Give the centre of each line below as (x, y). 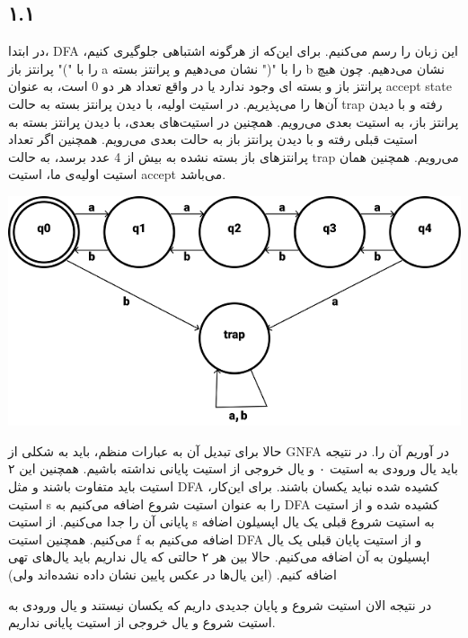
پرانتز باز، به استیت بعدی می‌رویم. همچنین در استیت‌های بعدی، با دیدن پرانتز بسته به (234, 121)
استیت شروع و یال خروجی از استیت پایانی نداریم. (142, 622)
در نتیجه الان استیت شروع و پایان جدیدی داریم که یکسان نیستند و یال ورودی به (220, 604)
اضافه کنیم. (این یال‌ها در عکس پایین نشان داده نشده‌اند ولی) (172, 574)
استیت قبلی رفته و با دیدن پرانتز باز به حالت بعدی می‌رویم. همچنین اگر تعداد (213, 139)
